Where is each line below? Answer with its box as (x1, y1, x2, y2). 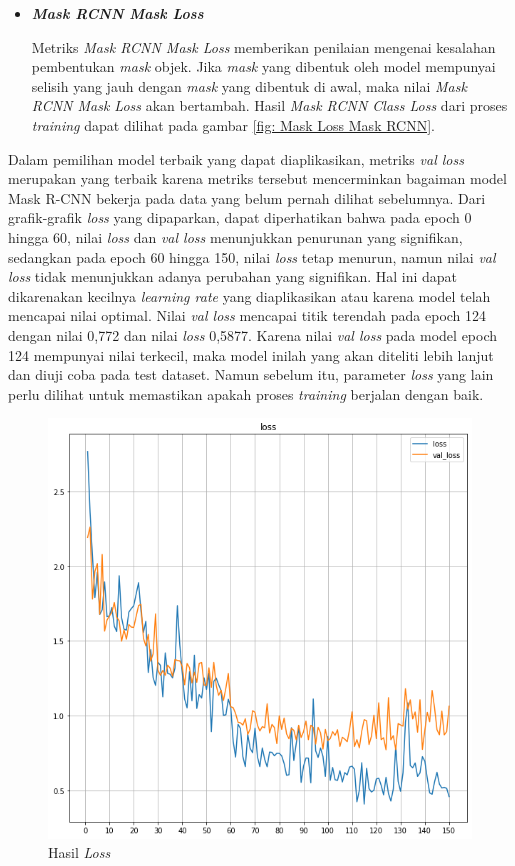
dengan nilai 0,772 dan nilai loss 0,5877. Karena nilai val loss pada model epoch (8, 324, 498, 345)
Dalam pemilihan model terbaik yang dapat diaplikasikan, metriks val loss (8, 148, 464, 169)
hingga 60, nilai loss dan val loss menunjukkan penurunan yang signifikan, (8, 226, 463, 247)
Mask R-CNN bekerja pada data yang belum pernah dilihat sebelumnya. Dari (8, 187, 486, 208)
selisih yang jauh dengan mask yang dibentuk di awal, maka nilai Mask (31, 75, 467, 96)
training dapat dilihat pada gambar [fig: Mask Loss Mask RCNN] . (31, 114, 436, 135)
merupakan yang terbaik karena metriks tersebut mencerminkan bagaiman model (8, 168, 507, 189)
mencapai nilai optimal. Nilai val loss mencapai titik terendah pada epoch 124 (8, 305, 487, 326)
